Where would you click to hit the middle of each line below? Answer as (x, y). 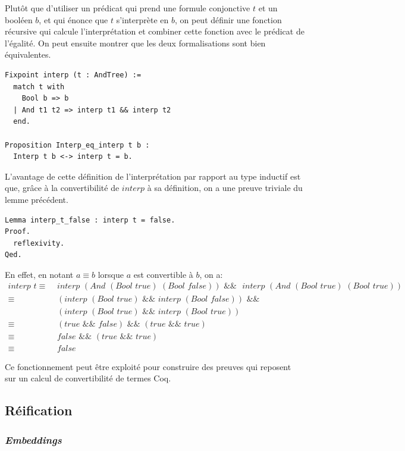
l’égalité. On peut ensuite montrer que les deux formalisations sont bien (135, 43)
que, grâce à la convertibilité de (62, 188)
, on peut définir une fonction (228, 19)
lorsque (111, 274)
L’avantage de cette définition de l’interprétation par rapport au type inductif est (153, 176)
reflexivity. (39, 243)
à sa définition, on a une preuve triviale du (225, 188)
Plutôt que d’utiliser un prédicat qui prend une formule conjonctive (128, 8)
